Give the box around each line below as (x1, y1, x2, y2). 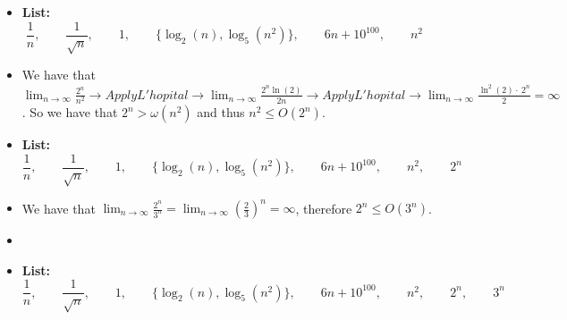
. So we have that (21, 103, 118, 122)
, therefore (295, 198, 352, 217)
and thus (197, 103, 245, 122)
